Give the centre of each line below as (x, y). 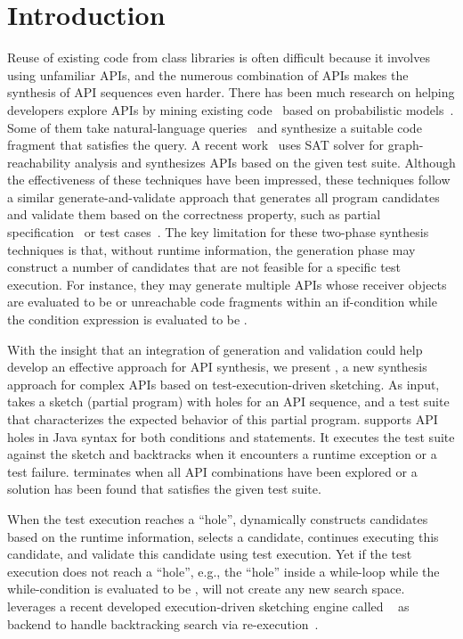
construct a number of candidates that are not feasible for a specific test (204, 267)
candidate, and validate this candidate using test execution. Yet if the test (210, 554)
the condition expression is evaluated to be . (127, 319)
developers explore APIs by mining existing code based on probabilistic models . (231, 109)
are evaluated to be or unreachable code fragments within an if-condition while (222, 302)
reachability (39, 162)
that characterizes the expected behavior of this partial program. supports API (223, 419)
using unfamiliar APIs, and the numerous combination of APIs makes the (208, 74)
